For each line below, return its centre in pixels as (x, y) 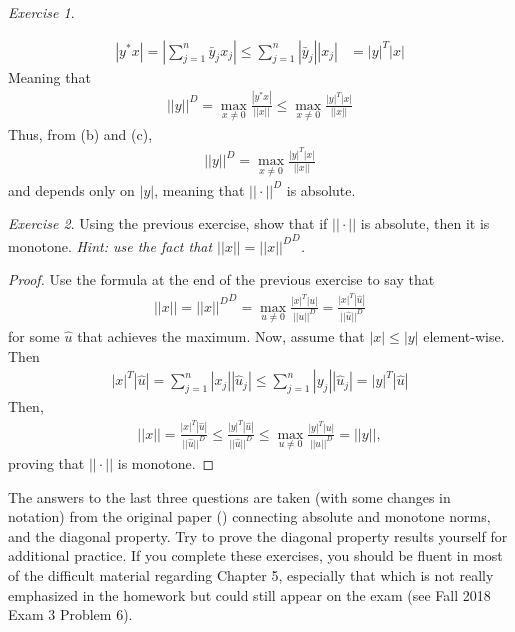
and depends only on (71, 189)
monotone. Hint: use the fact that (110, 245)
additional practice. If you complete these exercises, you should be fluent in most (255, 555)
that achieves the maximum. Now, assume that (221, 336)
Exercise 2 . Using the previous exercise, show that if (168, 223)
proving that (46, 462)
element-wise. (464, 336)
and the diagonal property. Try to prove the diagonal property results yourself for (258, 535)
